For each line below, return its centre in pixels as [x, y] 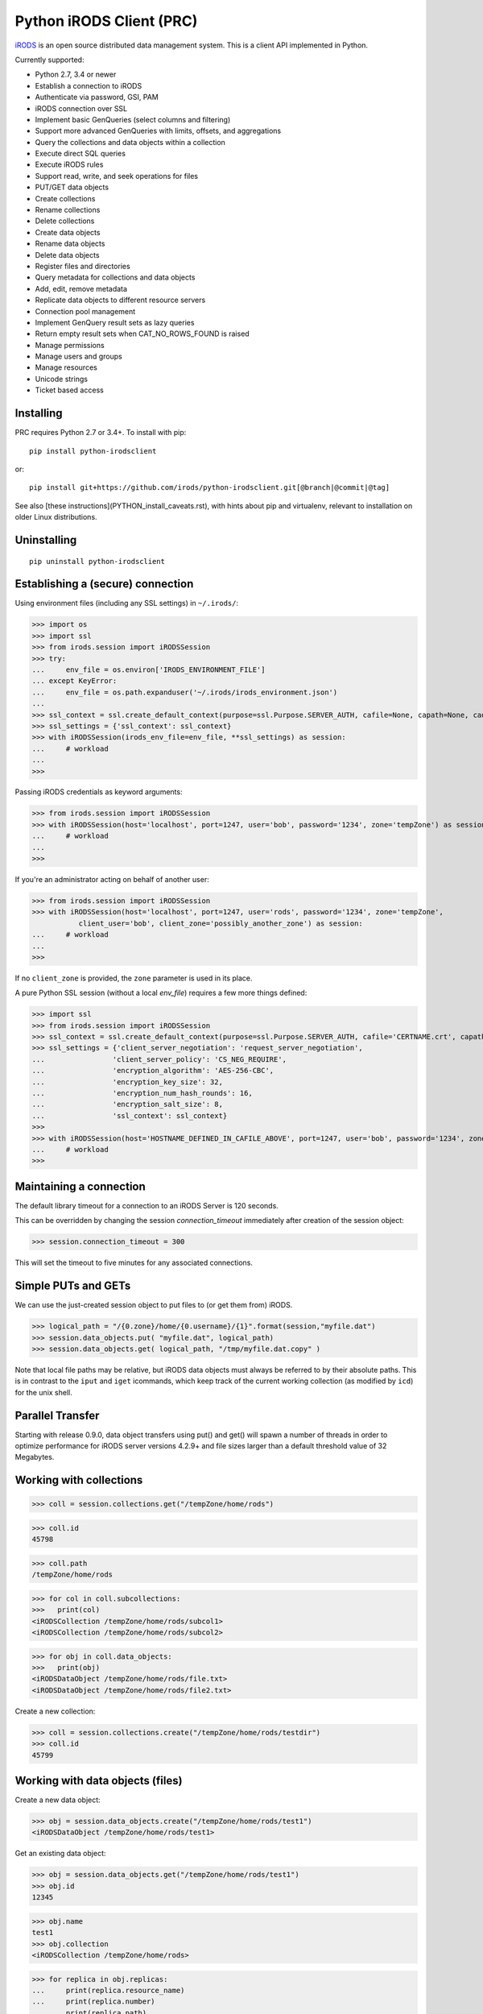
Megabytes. [35, 1457]
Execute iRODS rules [69, 164]
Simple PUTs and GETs [73, 1286]
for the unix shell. [43, 1392]
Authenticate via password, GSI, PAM [97, 97]
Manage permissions [70, 345]
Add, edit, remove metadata [81, 288]
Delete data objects [67, 255]
